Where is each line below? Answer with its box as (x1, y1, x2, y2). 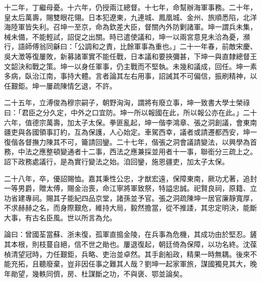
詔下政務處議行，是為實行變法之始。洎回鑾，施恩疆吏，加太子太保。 (4, 156, 229, 166)
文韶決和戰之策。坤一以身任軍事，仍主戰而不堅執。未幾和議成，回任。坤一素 (4, 61, 257, 71)
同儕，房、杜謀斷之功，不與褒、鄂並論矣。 (46, 268, 187, 278)
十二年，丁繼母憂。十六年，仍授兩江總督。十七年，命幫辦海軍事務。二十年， (4, 2, 257, 12)
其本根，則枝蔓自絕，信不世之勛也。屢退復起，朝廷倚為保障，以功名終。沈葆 (4, 239, 257, 249)
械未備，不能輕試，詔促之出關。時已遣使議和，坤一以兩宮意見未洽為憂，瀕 (4, 31, 250, 42)
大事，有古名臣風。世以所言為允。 (4, 212, 116, 222)
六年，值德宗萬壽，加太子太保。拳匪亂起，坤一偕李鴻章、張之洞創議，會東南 (4, 117, 257, 127)
